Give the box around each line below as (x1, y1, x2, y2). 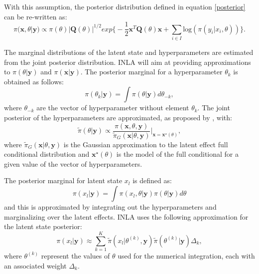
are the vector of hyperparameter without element (36, 102, 189, 113)
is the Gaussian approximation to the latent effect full (63, 139, 228, 149)
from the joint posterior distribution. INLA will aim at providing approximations (4, 56, 251, 67)
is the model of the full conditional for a (116, 149, 239, 159)
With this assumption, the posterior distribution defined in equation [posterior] (4, 1, 246, 11)
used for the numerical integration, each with (118, 250, 255, 261)
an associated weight (4, 260, 67, 271)
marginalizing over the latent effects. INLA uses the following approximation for (4, 211, 249, 222)
